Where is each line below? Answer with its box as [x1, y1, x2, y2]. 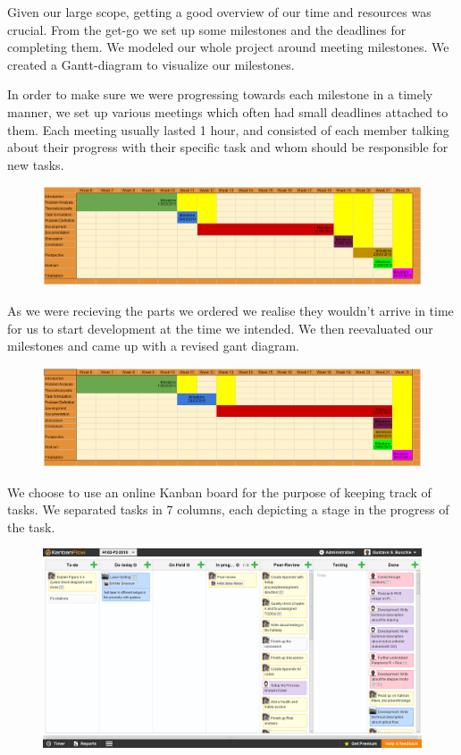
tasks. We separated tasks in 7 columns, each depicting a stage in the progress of [7, 500, 449, 519]
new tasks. [7, 155, 64, 174]
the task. [7, 517, 55, 536]
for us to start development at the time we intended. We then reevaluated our [7, 318, 433, 337]
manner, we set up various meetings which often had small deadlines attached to [7, 102, 448, 121]
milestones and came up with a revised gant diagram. [7, 336, 299, 355]
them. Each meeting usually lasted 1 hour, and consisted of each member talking [7, 120, 449, 139]
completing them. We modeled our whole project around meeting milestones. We [7, 38, 449, 56]
